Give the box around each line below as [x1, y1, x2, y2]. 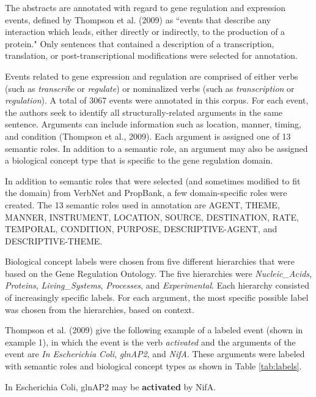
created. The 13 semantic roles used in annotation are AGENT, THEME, [5, 198, 280, 211]
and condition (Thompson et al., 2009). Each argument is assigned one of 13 [5, 129, 291, 142]
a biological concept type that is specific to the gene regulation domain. [5, 154, 273, 167]
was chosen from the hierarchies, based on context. [5, 303, 194, 316]
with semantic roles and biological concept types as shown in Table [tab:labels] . [5, 360, 302, 372]
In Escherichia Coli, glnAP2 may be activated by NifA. [5, 380, 216, 393]
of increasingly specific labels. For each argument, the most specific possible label [5, 291, 309, 304]
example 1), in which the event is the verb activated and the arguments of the [5, 335, 296, 348]
